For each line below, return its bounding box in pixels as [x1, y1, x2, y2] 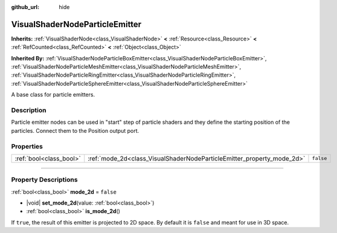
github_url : [11, 4, 39, 10]
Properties [11, 142, 43, 150]
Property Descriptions [11, 176, 78, 184]
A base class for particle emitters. [11, 91, 95, 98]
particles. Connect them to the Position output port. [11, 127, 140, 134]
